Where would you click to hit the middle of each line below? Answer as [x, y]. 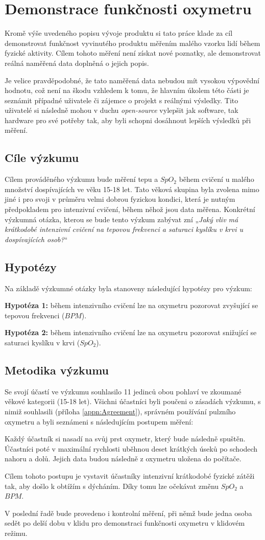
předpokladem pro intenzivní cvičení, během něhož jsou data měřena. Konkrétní [130, 209]
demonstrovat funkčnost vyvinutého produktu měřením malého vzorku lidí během [132, 43]
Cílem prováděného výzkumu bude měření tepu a [81, 179]
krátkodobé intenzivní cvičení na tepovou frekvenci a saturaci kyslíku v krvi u [124, 229]
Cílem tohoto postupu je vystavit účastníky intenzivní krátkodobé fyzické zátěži [130, 475]
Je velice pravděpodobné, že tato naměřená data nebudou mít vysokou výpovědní [132, 80]
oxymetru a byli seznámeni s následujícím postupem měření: [99, 421]
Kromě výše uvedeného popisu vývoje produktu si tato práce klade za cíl [119, 33]
